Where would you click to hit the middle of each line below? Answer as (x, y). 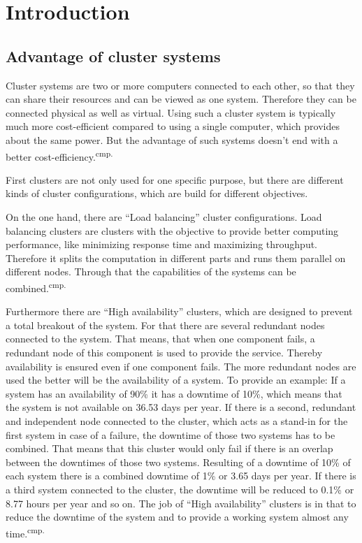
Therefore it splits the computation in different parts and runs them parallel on (176, 258)
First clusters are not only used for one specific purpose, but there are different (175, 179)
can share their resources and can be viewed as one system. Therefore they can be (181, 99)
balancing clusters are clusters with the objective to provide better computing (172, 230)
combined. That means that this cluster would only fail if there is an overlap (169, 448)
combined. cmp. (36, 287)
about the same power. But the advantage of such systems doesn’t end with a (172, 139)
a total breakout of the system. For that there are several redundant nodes (165, 325)
